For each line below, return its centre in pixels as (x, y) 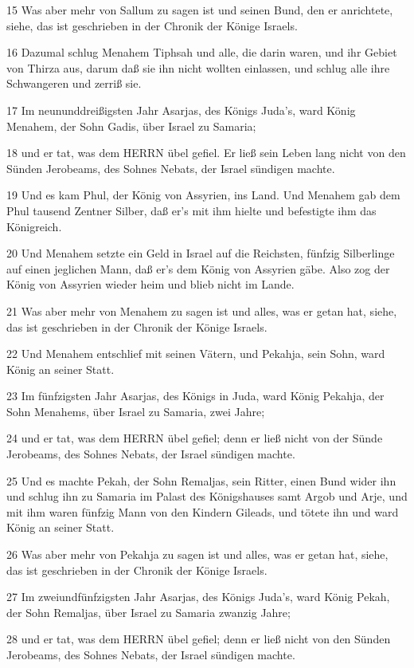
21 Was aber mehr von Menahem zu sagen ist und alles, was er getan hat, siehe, (202, 310)
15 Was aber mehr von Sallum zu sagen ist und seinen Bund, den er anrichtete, (200, 10)
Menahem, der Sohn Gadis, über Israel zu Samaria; (131, 126)
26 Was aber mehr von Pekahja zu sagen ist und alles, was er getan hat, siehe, (197, 554)
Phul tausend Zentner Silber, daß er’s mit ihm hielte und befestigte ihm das (191, 210)
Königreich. (34, 226)
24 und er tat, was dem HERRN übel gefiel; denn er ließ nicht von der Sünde (195, 438)
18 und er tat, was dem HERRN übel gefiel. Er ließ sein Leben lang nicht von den (206, 153)
